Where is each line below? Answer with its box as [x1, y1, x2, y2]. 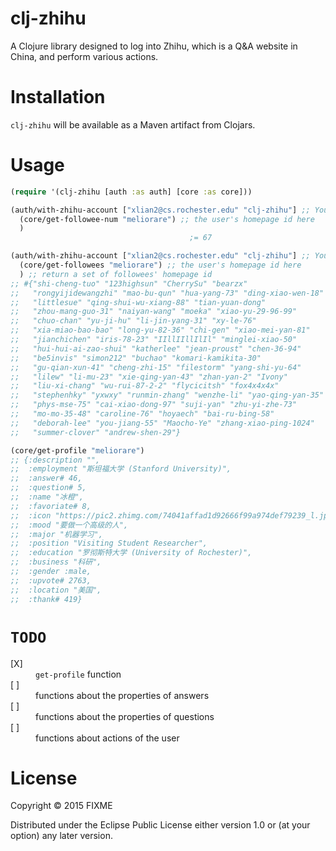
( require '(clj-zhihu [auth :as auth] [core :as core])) [10, 187, 253, 197]
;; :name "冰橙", [10, 492, 84, 502]
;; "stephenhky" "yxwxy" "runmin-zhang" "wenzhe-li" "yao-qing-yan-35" [10, 390, 325, 401]
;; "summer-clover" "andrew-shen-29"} [10, 427, 182, 437]
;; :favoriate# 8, [10, 501, 92, 511]
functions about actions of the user [35, 732, 180, 744]
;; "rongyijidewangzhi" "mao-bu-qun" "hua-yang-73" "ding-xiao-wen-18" [10, 288, 325, 298]
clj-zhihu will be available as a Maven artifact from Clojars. [10, 118, 256, 131]
